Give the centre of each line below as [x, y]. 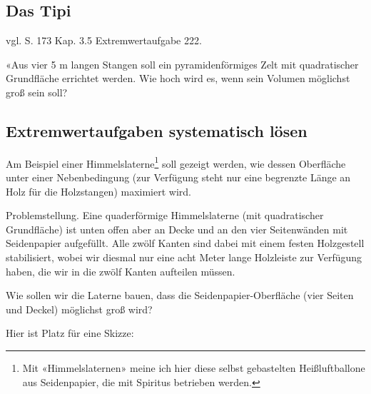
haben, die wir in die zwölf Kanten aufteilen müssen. [121, 271]
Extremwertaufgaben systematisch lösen [157, 130]
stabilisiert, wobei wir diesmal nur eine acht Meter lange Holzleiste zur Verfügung [184, 257]
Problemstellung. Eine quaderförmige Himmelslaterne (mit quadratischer [165, 215]
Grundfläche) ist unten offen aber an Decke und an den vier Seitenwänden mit [177, 229]
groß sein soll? [37, 92]
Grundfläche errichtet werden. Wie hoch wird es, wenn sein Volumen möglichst [178, 78]
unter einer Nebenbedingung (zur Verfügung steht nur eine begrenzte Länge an [178, 177]
